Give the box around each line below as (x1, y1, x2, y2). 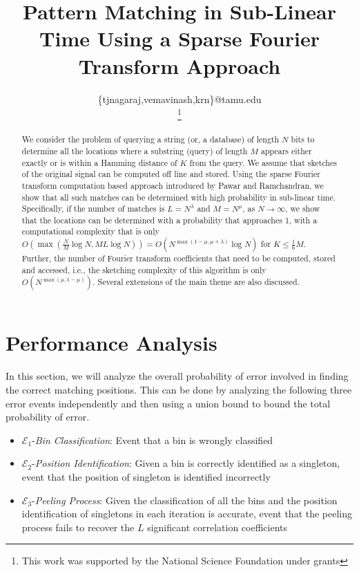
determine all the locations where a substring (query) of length (21, 145, 248, 156)
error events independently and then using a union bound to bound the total (6, 396, 331, 410)
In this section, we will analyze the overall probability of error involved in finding (6, 369, 349, 383)
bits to (291, 133, 315, 145)
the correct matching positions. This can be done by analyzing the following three (6, 382, 352, 396)
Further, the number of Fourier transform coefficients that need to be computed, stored (21, 252, 336, 264)
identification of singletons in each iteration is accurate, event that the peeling (21, 506, 353, 521)
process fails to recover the (21, 519, 135, 534)
